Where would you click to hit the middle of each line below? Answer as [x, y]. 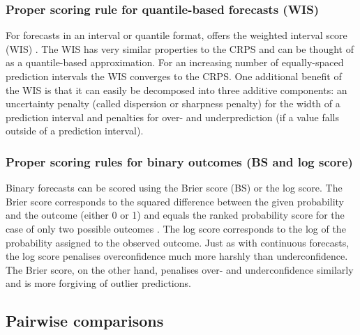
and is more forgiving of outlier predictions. [98, 283]
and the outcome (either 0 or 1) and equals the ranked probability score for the [175, 215]
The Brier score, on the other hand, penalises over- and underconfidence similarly [180, 269]
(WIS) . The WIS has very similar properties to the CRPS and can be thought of [180, 48]
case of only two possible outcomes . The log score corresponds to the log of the [176, 228]
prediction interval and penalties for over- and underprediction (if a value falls [173, 117]
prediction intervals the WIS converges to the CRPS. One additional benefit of [174, 76]
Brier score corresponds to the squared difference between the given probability [175, 201]
